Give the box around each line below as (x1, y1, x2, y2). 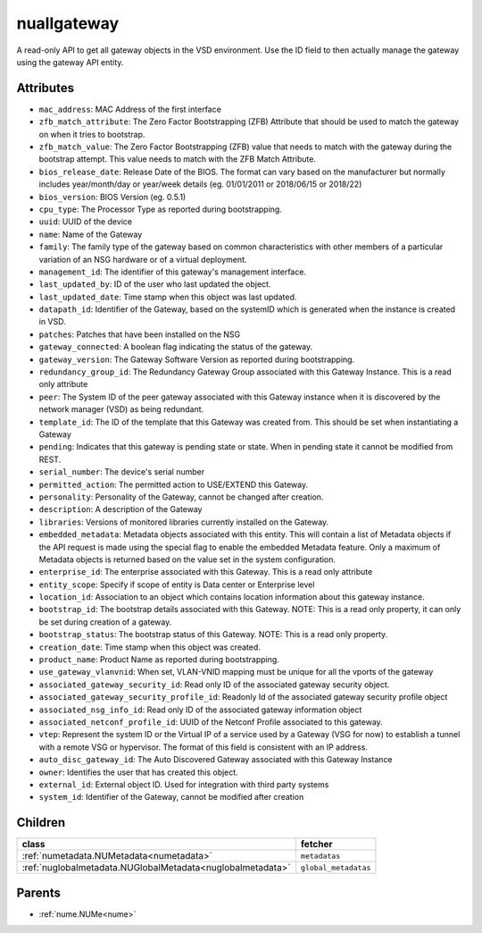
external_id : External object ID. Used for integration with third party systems (38, 778, 329, 790)
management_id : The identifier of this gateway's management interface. (38, 266, 307, 277)
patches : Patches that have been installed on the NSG (38, 329, 241, 340)
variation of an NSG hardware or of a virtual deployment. (38, 254, 247, 265)
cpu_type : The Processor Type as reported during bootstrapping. (38, 204, 283, 214)
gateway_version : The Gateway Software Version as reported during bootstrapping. (38, 354, 355, 365)
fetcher (300, 838, 334, 851)
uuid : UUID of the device (38, 216, 133, 227)
